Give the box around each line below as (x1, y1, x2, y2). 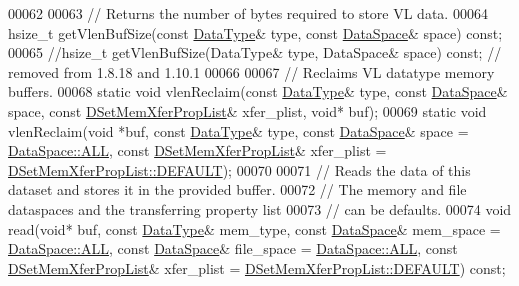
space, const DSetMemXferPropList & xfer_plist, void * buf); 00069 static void (8, 100, 487, 121)
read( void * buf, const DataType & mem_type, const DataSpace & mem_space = (8, 218, 501, 239)
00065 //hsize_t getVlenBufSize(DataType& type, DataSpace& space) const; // (8, 42, 502, 63)
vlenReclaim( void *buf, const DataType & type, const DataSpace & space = (8, 120, 469, 141)
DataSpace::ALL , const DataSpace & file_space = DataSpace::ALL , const (8, 238, 458, 259)
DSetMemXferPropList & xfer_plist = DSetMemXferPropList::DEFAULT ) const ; (8, 257, 506, 278)
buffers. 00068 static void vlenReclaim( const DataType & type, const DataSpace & (8, 81, 508, 102)
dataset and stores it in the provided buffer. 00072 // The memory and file (8, 179, 467, 200)
